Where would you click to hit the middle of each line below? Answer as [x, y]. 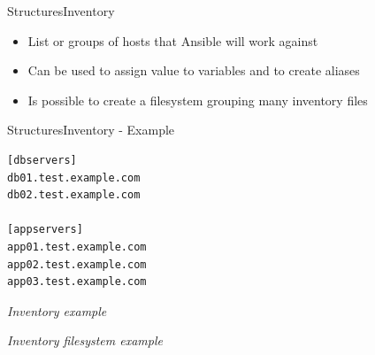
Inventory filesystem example [85, 340]
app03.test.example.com [77, 282]
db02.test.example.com [74, 195]
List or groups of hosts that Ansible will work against [173, 40]
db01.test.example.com [74, 177]
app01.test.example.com [77, 247]
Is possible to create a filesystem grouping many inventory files [198, 100]
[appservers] [45, 230]
